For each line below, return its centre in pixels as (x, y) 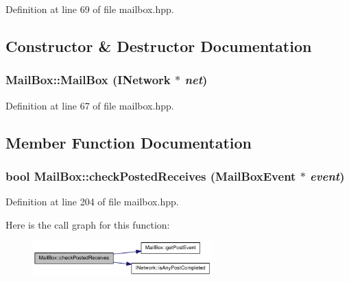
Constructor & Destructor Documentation (159, 46)
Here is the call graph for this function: (88, 224)
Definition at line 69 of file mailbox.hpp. (90, 9)
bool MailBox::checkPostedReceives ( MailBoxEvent (151, 176)
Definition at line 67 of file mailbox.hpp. (90, 105)
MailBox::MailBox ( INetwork (88, 80)
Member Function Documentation (129, 142)
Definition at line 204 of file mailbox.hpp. (92, 202)
